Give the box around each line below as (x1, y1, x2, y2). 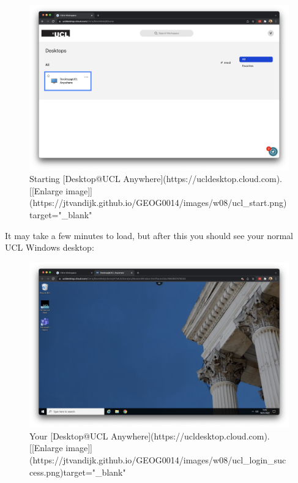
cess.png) (29, 465, 64, 478)
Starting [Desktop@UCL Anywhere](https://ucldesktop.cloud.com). (29, 172, 282, 185)
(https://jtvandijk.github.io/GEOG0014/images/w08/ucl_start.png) (29, 196, 287, 209)
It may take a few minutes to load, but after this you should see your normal (5, 229, 293, 241)
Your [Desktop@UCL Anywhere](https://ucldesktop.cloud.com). (29, 429, 270, 442)
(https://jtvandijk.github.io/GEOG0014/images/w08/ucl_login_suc (29, 454, 286, 466)
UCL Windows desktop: (5, 241, 94, 254)
